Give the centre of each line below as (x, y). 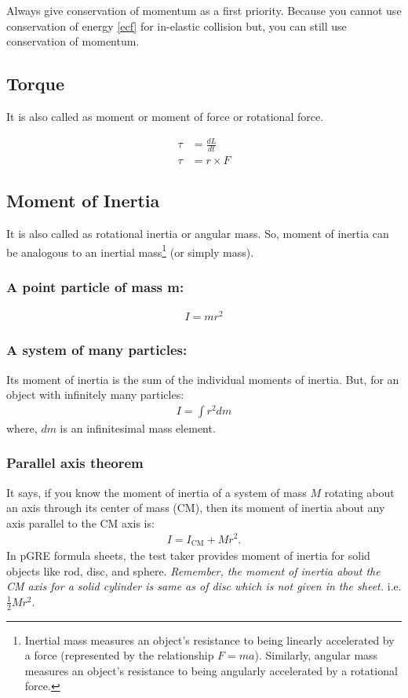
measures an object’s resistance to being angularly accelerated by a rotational (211, 670)
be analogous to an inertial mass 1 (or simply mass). (130, 250)
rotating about (359, 492)
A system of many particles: (97, 350)
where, (22, 428)
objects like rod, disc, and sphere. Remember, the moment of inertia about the (193, 570)
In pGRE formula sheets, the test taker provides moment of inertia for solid (188, 555)
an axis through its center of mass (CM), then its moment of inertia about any (196, 508)
